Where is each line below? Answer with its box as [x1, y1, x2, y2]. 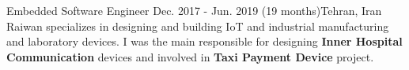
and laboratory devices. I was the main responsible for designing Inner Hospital [6, 33, 403, 50]
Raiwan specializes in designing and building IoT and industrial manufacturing [6, 17, 389, 34]
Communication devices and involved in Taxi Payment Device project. [6, 48, 374, 64]
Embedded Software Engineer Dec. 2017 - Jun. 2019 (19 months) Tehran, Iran [6, 2, 382, 18]
